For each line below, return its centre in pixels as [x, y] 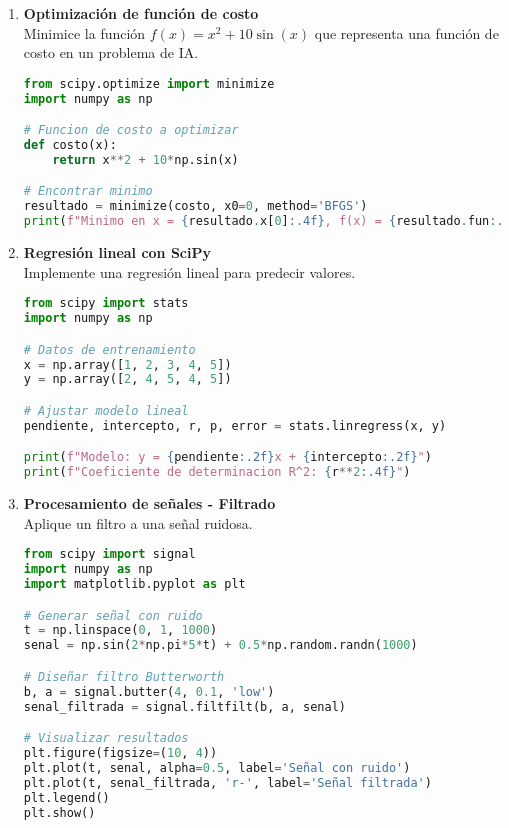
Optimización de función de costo [141, 13]
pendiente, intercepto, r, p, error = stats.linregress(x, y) [235, 425]
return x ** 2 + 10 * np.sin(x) [145, 159]
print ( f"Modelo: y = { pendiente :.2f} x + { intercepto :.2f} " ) [227, 457]
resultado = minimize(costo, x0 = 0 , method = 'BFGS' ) [195, 206]
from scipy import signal [109, 554]
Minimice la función [84, 32]
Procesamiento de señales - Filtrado [149, 503]
